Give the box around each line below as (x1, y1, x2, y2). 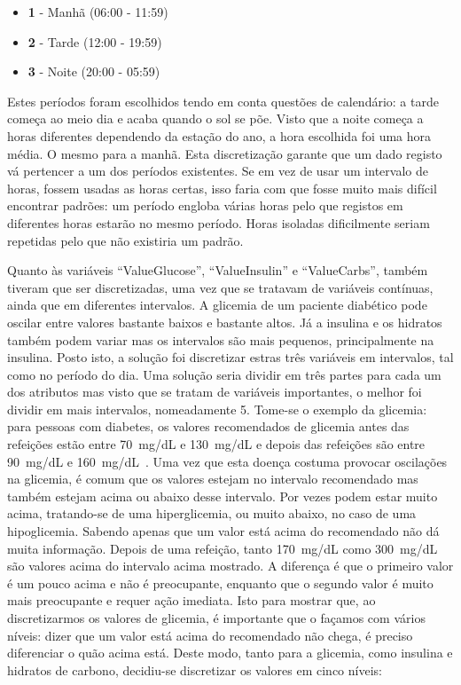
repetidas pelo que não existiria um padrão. (7, 231, 244, 249)
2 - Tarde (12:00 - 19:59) (27, 32, 162, 51)
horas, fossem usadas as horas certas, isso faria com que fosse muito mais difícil (7, 178, 437, 197)
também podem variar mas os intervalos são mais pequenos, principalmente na (7, 330, 434, 349)
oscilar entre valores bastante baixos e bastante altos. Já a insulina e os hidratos (7, 312, 442, 331)
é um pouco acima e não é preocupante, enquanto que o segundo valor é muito (7, 573, 434, 592)
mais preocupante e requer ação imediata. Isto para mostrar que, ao (7, 591, 376, 610)
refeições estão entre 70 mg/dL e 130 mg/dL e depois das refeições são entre (7, 435, 426, 453)
